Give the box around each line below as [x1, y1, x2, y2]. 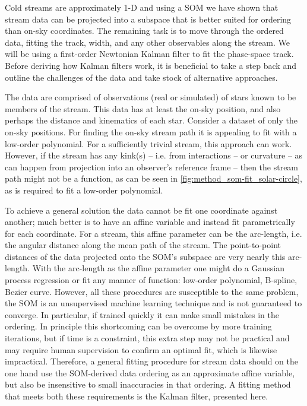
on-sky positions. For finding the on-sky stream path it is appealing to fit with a [5, 125, 297, 138]
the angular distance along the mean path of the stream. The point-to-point [5, 239, 281, 251]
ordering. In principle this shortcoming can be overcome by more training [5, 320, 272, 332]
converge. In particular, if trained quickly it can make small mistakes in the [5, 308, 279, 321]
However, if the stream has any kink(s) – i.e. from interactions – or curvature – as [5, 149, 303, 161]
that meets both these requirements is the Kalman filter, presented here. [5, 390, 268, 402]
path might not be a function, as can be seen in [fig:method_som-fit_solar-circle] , [5, 172, 302, 185]
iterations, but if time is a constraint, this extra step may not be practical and [5, 332, 290, 344]
